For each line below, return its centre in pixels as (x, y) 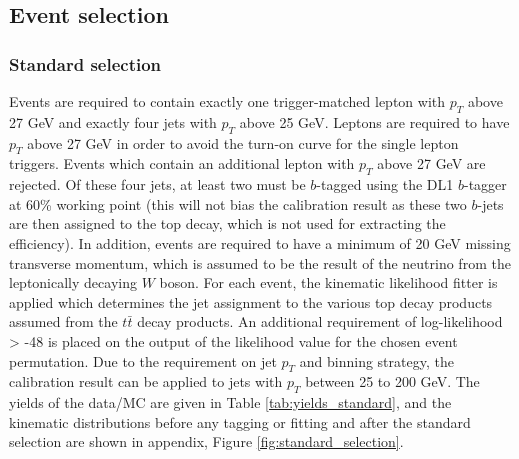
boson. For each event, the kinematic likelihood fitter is (328, 282)
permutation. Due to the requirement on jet (143, 360)
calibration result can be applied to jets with (146, 381)
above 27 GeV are (431, 163)
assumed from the (63, 321)
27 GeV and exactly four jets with (113, 121)
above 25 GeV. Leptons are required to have (374, 121)
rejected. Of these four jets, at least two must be (157, 184)
